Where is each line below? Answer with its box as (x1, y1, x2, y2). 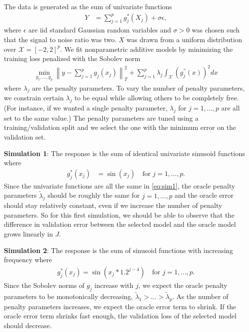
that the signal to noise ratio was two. (4, 34, 117, 45)
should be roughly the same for (47, 190, 140, 200)
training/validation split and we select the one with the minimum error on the (4, 122, 236, 132)
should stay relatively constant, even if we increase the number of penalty (4, 200, 222, 210)
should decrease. (4, 320, 52, 330)
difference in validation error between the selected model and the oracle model (4, 219, 236, 229)
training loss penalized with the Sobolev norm (4, 53, 140, 63)
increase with (94, 280, 134, 290)
